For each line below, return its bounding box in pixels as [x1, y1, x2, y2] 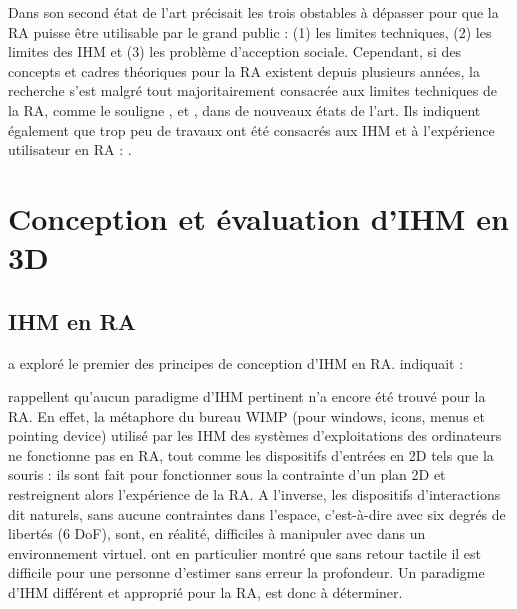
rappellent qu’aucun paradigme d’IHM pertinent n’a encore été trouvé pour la [8, 386, 486, 407]
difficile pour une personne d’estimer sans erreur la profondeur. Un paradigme [8, 562, 485, 583]
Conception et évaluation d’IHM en [8, 197, 509, 238]
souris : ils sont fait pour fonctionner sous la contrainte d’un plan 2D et [8, 464, 446, 485]
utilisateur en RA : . [8, 139, 132, 160]
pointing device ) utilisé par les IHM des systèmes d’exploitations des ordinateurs [8, 425, 502, 446]
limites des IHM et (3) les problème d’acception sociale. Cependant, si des [8, 41, 462, 62]
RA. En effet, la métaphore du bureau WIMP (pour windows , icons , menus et [8, 405, 485, 426]
